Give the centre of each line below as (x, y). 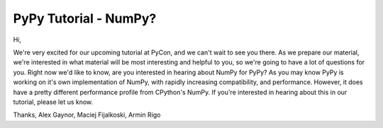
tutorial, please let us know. (53, 102)
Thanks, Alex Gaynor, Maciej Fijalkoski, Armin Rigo (87, 115)
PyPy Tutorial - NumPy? (85, 18)
